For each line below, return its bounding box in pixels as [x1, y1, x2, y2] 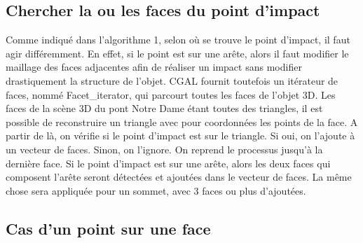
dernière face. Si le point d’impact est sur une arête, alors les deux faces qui [6, 155, 331, 170]
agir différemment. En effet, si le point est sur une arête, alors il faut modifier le [6, 46, 349, 60]
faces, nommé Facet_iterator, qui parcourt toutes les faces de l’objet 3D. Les [6, 87, 336, 102]
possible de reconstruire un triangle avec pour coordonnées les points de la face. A [6, 114, 358, 129]
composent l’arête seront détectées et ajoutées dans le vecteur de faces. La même [6, 169, 352, 184]
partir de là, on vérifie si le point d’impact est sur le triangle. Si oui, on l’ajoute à [6, 128, 355, 143]
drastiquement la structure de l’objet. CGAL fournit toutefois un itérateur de [6, 73, 338, 88]
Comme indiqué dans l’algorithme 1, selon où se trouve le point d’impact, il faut [6, 32, 350, 47]
